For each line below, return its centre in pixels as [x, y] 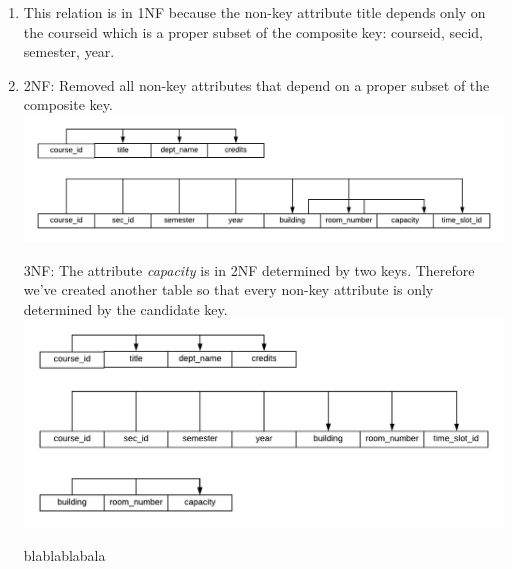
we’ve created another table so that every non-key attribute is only [228, 289]
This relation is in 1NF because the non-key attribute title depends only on [254, 12]
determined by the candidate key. [125, 308]
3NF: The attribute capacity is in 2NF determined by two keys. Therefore [249, 269]
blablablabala [64, 554]
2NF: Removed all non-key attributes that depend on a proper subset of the [256, 84]
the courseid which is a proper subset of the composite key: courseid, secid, [253, 31]
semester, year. [69, 51]
